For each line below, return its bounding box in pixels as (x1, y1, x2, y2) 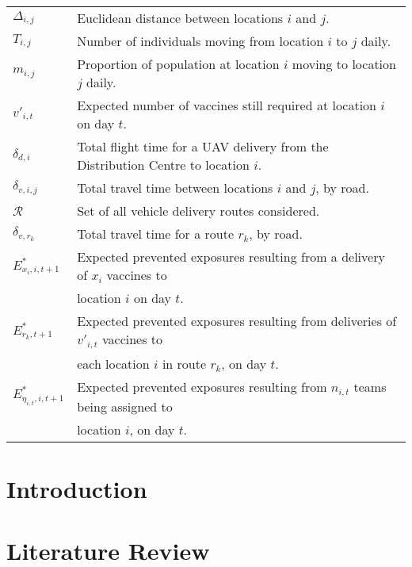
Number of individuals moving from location (77, 32, 324, 50)
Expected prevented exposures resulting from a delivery (77, 247, 385, 266)
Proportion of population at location (77, 55, 280, 73)
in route (162, 354, 207, 373)
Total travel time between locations (77, 178, 273, 197)
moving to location (292, 55, 396, 73)
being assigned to (77, 397, 173, 416)
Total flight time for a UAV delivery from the (77, 137, 329, 155)
